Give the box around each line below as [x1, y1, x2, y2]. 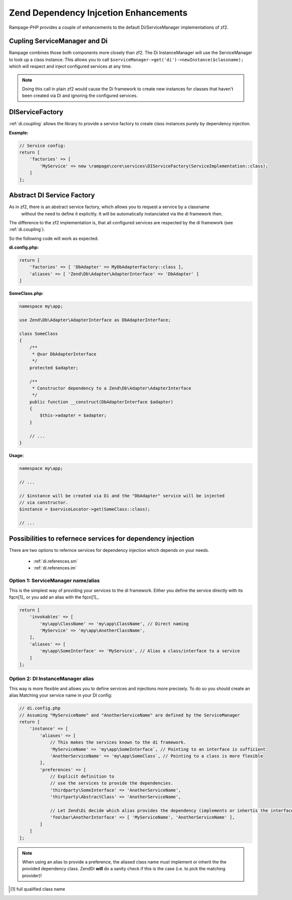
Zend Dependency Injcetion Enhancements [9, 7, 188, 18]
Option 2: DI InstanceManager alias [9, 675, 94, 682]
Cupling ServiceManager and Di [9, 37, 108, 45]
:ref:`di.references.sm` [33, 558, 78, 564]
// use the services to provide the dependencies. [50, 781, 174, 786]
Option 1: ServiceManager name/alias [9, 577, 100, 584]
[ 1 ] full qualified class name [10, 886, 65, 892]
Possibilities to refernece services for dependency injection [9, 534, 194, 543]
